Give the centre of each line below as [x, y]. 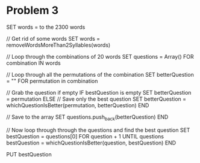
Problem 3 [33, 10]
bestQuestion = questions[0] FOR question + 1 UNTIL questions [85, 136]
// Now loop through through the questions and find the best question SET [98, 130]
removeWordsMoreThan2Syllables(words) [58, 45]
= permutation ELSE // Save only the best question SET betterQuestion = [96, 99]
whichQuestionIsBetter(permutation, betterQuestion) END [78, 105]
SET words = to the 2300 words [46, 27]
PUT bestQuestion [29, 154]
